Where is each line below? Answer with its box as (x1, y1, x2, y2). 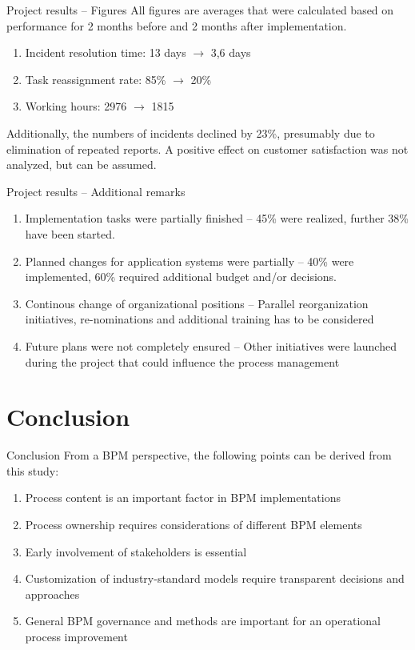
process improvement (25, 628, 128, 644)
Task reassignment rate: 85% (25, 70, 166, 87)
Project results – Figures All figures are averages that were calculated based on (6, 2, 394, 18)
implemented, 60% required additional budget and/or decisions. (25, 268, 337, 285)
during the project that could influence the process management (25, 353, 340, 370)
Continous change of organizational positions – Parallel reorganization (25, 295, 369, 311)
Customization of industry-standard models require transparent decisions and (25, 570, 405, 587)
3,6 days (210, 44, 251, 61)
